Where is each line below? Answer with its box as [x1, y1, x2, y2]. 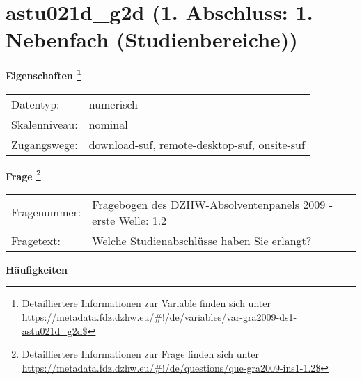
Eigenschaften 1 [6, 66, 81, 82]
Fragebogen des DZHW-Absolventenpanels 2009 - [92, 196, 333, 212]
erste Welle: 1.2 [92, 212, 167, 228]
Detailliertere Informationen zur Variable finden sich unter [22, 296, 271, 310]
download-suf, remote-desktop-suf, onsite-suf [88, 136, 305, 152]
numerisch [88, 95, 138, 112]
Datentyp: [11, 95, 60, 112]
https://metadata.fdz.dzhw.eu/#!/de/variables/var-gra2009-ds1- [22, 310, 297, 324]
